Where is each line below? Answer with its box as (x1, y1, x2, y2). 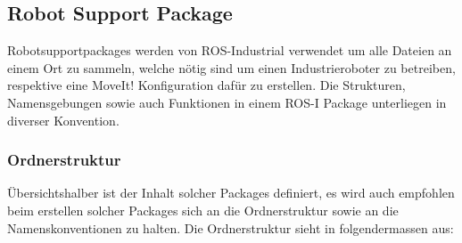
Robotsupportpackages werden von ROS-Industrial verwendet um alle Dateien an (7, 41, 452, 60)
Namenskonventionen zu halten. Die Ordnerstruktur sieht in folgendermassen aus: (7, 218, 454, 237)
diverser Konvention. (7, 110, 120, 129)
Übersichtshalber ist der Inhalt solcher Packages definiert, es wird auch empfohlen (7, 183, 455, 202)
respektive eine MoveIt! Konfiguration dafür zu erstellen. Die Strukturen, (7, 76, 406, 94)
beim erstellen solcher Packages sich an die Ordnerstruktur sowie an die (7, 200, 399, 219)
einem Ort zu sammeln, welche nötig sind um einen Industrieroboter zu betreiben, (7, 58, 456, 77)
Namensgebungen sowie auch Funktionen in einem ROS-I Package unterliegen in (7, 93, 447, 111)
